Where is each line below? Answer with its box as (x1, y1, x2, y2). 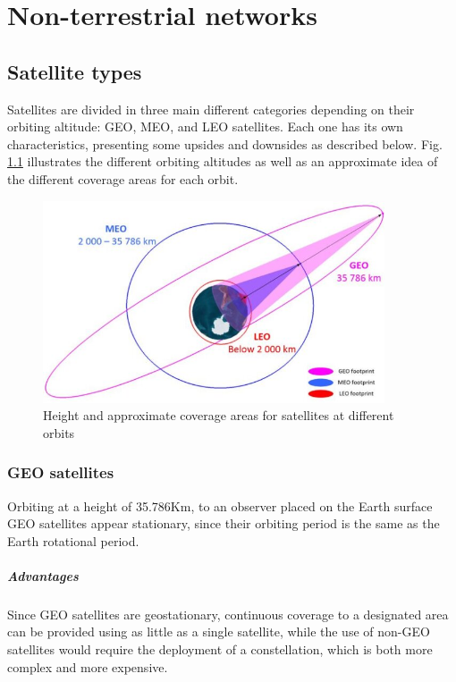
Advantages (7, 566, 79, 585)
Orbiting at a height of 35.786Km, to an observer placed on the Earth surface (7, 496, 433, 515)
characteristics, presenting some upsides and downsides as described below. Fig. (7, 134, 443, 153)
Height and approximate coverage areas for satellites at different (43, 406, 394, 425)
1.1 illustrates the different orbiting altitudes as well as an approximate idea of (7, 152, 438, 171)
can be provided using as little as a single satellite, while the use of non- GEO (7, 622, 430, 641)
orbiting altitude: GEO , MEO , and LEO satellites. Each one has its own (7, 117, 403, 136)
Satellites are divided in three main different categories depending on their (7, 99, 415, 118)
